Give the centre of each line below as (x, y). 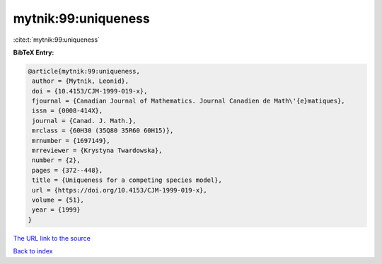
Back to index (33, 251)
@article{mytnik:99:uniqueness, (84, 71)
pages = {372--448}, (68, 170)
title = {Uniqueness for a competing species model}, (127, 180)
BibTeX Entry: (34, 52)
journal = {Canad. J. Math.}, (85, 121)
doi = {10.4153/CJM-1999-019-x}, (90, 91)
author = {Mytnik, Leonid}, (81, 81)
